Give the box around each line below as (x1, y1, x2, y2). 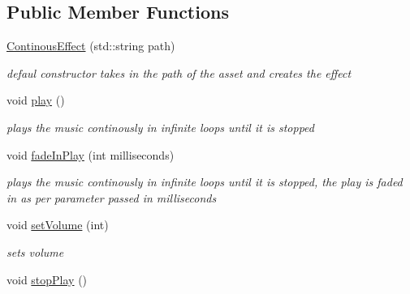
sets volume (6, 243, 64, 260)
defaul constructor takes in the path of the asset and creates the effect (6, 64, 352, 81)
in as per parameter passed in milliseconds (6, 189, 217, 206)
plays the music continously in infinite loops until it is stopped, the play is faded (6, 173, 403, 190)
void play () (6, 92, 65, 109)
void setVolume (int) (6, 216, 109, 233)
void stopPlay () (6, 271, 88, 288)
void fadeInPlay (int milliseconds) (6, 146, 175, 163)
